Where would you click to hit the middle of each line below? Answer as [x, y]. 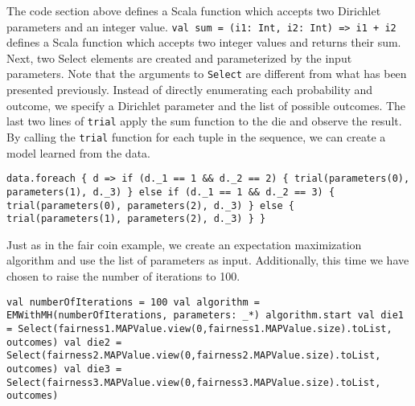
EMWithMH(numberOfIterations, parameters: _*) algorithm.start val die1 [205, 316]
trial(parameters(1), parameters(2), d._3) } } [136, 219]
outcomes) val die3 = [64, 369]
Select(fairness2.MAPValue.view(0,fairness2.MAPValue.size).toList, [194, 356]
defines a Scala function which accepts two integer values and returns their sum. [204, 42]
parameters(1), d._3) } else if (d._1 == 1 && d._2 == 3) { [171, 192]
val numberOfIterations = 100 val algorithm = [133, 302]
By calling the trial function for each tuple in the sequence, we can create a [196, 136]
